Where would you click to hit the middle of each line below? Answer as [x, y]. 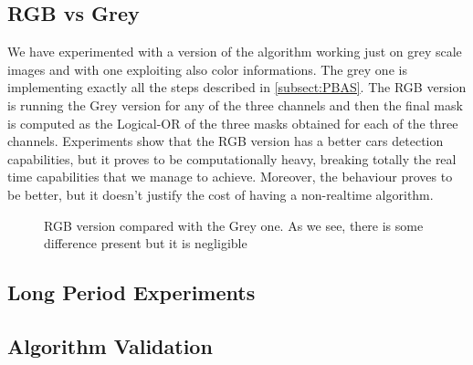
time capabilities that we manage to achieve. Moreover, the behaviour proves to [230, 177]
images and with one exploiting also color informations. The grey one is [207, 69]
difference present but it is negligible [146, 243]
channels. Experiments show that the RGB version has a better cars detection [226, 141]
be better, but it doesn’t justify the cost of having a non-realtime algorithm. [221, 194]
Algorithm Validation [110, 345]
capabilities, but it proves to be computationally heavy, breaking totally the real [232, 158]
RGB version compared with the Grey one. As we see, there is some [234, 225]
